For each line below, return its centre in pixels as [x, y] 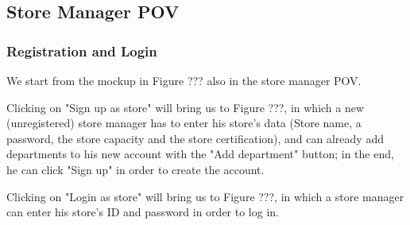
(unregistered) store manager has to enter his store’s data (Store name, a [184, 123]
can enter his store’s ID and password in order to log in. [143, 212]
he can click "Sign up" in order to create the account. [135, 169]
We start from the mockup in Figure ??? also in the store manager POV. [184, 80]
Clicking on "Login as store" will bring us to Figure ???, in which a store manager [205, 196]
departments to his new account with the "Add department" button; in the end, [200, 154]
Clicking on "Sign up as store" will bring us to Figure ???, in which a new [186, 107]
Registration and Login [82, 50]
